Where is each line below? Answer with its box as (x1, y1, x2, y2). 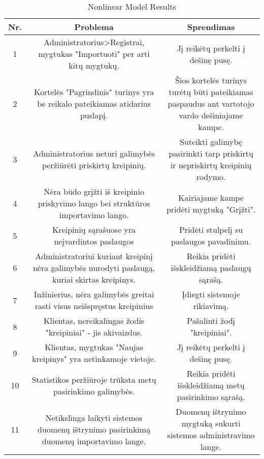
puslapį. (80, 109, 108, 121)
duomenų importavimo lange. (42, 435, 146, 447)
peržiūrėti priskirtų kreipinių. (42, 159, 146, 171)
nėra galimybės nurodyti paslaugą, (32, 262, 155, 273)
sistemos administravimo (167, 429, 255, 441)
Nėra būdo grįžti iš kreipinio (44, 186, 144, 197)
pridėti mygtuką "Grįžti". (166, 203, 256, 215)
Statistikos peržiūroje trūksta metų (31, 373, 156, 385)
